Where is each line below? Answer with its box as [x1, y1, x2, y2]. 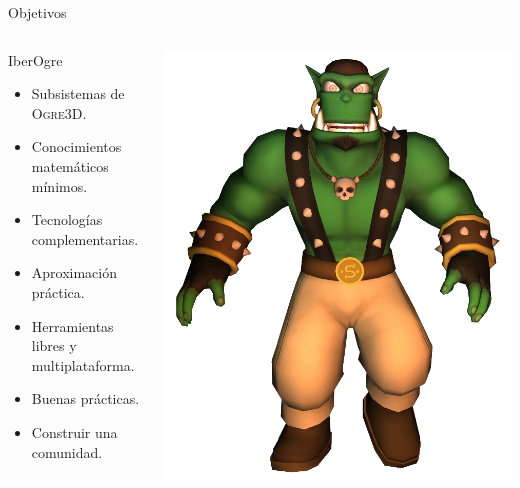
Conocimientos [31, 136, 122, 157]
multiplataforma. [31, 354, 135, 375]
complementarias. [31, 228, 139, 249]
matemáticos [31, 155, 109, 176]
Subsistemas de [31, 83, 125, 104]
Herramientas [31, 315, 114, 336]
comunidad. [31, 441, 103, 462]
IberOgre [8, 49, 63, 70]
